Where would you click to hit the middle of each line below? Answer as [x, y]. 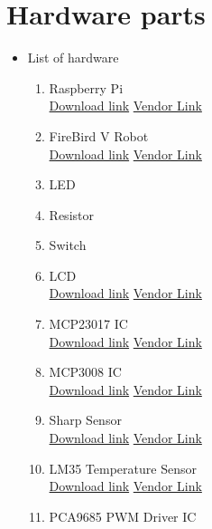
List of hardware [73, 58]
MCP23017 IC [88, 324]
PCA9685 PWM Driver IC [123, 516]
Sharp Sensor [85, 420]
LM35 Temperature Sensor [123, 468]
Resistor [71, 214]
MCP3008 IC [85, 372]
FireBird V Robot [99, 135]
